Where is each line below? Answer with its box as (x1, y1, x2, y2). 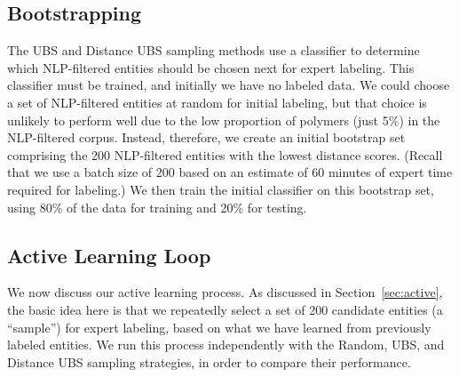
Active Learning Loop (7, 241, 211, 269)
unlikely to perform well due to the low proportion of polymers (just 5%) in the (7, 110, 440, 129)
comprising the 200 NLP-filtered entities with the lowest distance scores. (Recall (7, 145, 443, 164)
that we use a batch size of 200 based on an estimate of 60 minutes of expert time (7, 163, 453, 181)
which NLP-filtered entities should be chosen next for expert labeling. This (7, 58, 415, 76)
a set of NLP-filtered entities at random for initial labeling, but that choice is (7, 92, 427, 111)
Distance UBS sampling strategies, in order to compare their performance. (7, 352, 411, 371)
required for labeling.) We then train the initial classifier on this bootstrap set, (7, 180, 434, 198)
